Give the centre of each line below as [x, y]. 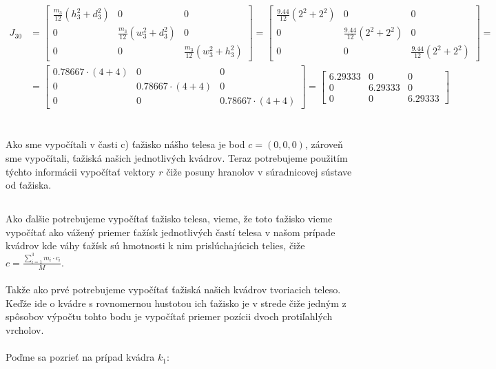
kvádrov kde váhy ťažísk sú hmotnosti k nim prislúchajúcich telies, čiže [155, 245]
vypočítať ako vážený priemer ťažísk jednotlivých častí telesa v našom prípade [170, 232]
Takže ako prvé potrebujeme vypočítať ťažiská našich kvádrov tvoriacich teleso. [173, 289]
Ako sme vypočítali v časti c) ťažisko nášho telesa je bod [125, 144]
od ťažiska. [29, 185]
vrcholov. [25, 330]
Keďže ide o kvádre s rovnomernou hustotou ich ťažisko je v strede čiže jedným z [176, 303]
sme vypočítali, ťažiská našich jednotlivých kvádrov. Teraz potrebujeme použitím [177, 158]
